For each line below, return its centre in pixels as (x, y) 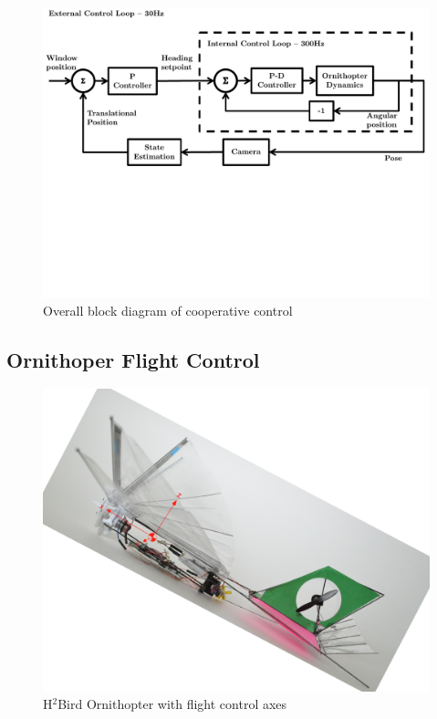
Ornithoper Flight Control (133, 359)
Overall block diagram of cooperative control (168, 310)
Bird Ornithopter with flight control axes (172, 704)
